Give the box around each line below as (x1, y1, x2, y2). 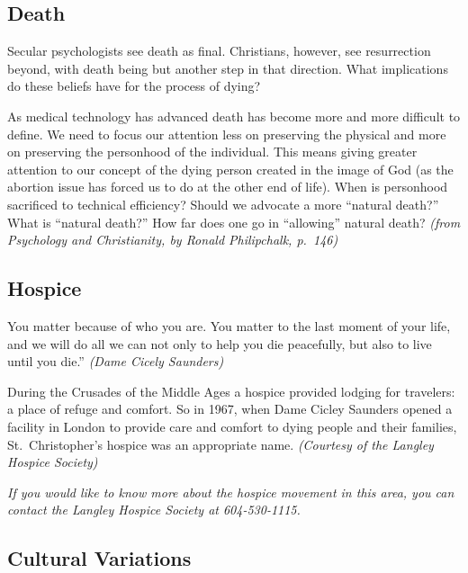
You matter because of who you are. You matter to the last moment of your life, (7, 316, 451, 335)
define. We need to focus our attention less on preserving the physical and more (7, 124, 446, 143)
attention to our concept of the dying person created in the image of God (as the (7, 159, 454, 178)
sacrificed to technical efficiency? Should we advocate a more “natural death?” (7, 194, 439, 213)
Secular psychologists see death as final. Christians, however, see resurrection (7, 41, 431, 60)
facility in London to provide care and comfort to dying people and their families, (7, 416, 457, 435)
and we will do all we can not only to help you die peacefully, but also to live (7, 334, 432, 353)
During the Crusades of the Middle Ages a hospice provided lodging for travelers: (7, 381, 455, 400)
